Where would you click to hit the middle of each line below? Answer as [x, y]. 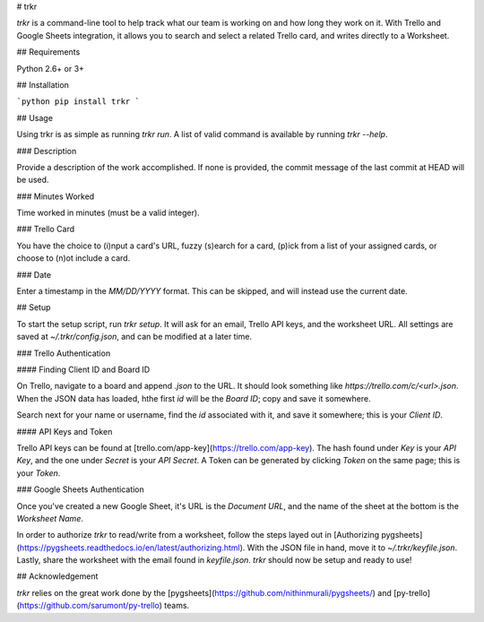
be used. [33, 180]
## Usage [35, 117]
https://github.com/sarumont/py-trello [90, 606]
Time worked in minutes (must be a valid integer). [108, 213]
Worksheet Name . [50, 518]
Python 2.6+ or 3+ [51, 68]
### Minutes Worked [56, 196]
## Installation [43, 84]
